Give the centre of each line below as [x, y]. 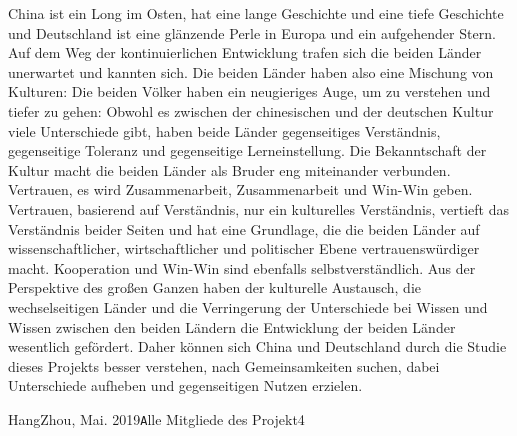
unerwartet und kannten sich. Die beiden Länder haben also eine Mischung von [251, 71]
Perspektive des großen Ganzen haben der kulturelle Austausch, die [214, 287]
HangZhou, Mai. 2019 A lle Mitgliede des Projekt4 [156, 418]
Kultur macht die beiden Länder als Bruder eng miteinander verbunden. [229, 169]
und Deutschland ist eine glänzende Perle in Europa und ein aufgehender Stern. [252, 32]
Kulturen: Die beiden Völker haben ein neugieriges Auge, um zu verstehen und [249, 91]
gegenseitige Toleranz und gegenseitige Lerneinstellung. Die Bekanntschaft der [247, 150]
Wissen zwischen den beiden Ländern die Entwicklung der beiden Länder [232, 326]
